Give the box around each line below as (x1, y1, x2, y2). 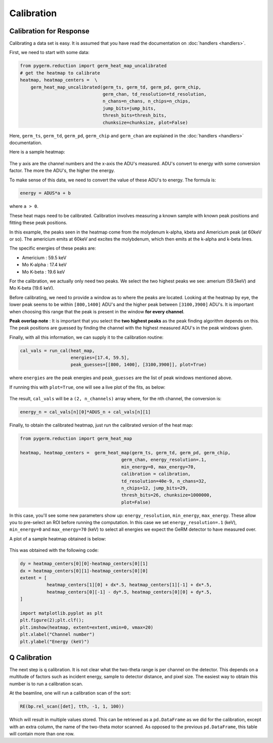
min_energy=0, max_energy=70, (121, 464, 196, 470)
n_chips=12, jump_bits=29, (121, 485, 188, 491)
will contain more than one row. (9, 730, 75, 736)
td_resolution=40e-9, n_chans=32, (121, 478, 207, 484)
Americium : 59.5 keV (22, 254, 67, 260)
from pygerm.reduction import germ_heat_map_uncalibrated (20, 63, 167, 69)
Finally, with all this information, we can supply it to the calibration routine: (9, 334, 164, 340)
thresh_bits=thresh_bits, (102, 113, 167, 118)
